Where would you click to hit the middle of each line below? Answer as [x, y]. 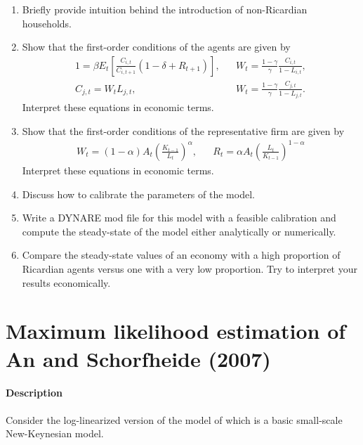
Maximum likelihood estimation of [176, 331]
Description [34, 393]
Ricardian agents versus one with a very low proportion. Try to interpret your [190, 268]
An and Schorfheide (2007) [138, 358]
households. [47, 23]
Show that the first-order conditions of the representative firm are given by [183, 130]
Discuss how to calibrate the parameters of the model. [138, 194]
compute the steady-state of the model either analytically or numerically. [179, 231]
